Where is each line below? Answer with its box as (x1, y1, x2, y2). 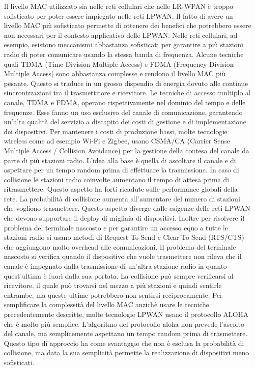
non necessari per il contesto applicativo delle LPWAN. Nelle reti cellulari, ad (4, 29, 238, 40)
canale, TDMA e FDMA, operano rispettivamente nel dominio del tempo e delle (4, 97, 246, 107)
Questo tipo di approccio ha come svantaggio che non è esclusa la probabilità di (4, 338, 244, 348)
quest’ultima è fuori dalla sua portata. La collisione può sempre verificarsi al (4, 270, 234, 281)
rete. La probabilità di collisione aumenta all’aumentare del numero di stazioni (4, 193, 240, 203)
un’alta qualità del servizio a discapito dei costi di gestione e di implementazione (4, 116, 247, 127)
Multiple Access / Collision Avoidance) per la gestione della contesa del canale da (4, 145, 249, 155)
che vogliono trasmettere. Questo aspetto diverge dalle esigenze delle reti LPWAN (4, 203, 251, 213)
